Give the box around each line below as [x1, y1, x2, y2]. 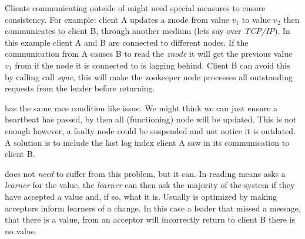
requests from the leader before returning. [5, 82, 155, 94]
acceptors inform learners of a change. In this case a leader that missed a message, [5, 202, 301, 214]
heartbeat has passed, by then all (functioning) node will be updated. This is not [5, 113, 297, 125]
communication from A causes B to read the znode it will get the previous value [5, 47, 293, 60]
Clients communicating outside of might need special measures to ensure [5, 2, 266, 13]
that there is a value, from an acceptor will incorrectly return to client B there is [5, 213, 296, 226]
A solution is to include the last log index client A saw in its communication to [5, 136, 290, 148]
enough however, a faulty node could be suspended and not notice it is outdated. [5, 124, 296, 136]
